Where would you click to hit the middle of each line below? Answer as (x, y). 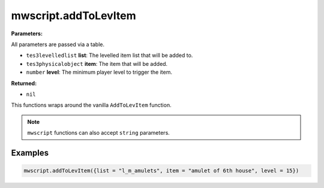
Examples (30, 153)
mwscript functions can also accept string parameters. (99, 133)
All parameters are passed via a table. (58, 44)
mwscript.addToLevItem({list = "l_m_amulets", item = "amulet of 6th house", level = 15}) (161, 171)
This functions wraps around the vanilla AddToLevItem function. (91, 105)
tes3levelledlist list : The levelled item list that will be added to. (109, 55)
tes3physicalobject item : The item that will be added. (97, 63)
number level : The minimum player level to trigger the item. (99, 72)
